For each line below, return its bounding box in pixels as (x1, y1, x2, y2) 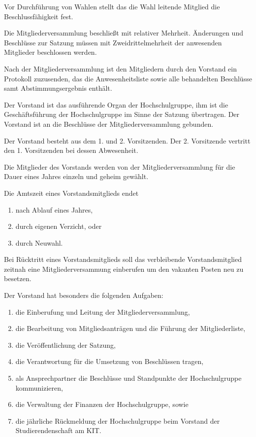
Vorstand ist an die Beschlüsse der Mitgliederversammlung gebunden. (4, 118, 214, 129)
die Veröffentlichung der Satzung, (15, 339, 116, 350)
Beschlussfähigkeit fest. (4, 11, 73, 21)
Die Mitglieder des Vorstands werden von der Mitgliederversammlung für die (4, 161, 235, 172)
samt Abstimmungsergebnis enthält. (4, 83, 112, 93)
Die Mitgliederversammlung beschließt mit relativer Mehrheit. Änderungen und (4, 28, 243, 38)
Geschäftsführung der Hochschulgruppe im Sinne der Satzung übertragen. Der (4, 109, 240, 119)
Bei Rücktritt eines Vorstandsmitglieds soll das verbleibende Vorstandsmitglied (4, 254, 242, 264)
